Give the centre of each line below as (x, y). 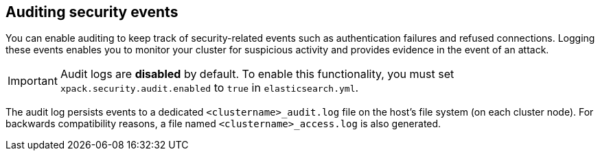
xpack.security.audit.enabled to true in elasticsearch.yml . (209, 88)
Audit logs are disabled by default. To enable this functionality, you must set (257, 74)
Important (33, 81)
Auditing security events (92, 12)
